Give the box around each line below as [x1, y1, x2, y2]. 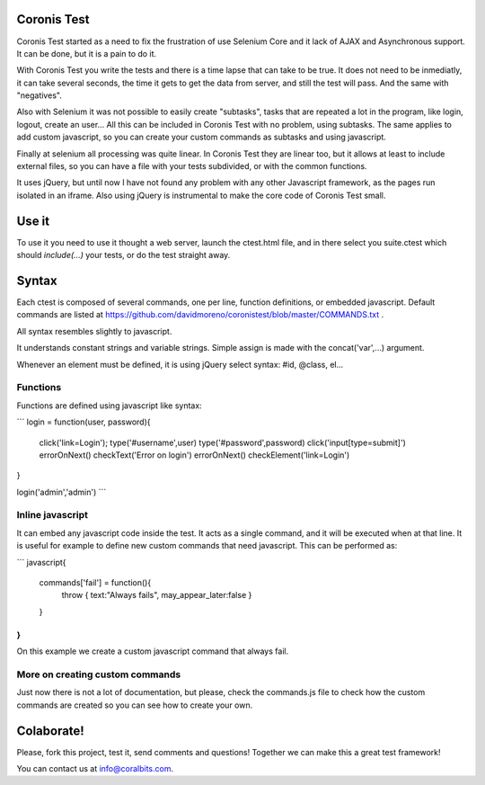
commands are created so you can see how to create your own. [16, 700, 253, 710]
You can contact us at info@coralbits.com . [16, 763, 174, 773]
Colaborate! [16, 723, 84, 738]
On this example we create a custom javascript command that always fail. [16, 646, 289, 656]
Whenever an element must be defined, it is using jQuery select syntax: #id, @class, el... [16, 359, 344, 370]
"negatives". [16, 90, 62, 101]
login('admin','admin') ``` [16, 486, 107, 497]
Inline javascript [16, 509, 89, 522]
